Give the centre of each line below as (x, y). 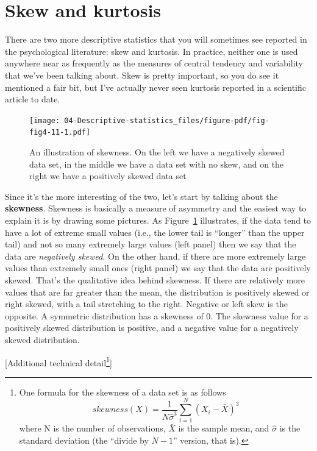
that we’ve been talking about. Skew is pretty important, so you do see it (142, 75)
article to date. (33, 99)
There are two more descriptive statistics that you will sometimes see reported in (156, 39)
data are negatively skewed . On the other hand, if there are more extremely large (155, 256)
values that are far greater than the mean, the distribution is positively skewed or (157, 292)
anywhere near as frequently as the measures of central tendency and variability (154, 63)
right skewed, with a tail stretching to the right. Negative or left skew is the (146, 304)
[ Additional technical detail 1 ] (59, 361)
